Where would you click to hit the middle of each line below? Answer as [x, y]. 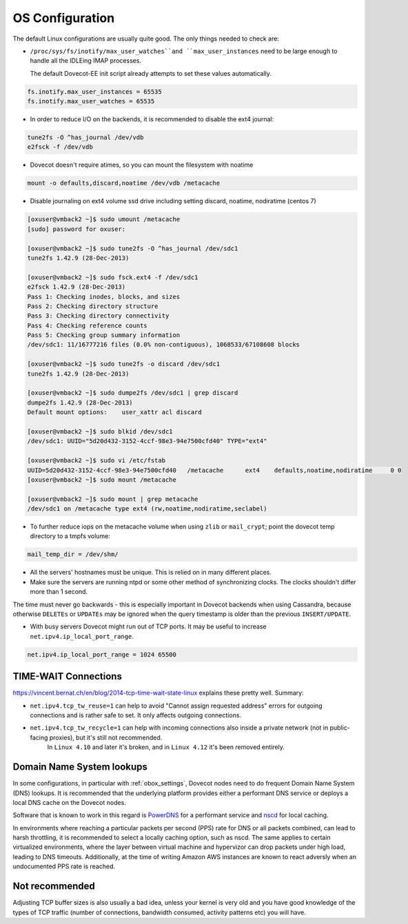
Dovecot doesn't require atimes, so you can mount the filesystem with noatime [142, 165]
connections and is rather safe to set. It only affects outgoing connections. [135, 715]
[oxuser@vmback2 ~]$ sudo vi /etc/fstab [96, 461]
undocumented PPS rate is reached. [64, 866]
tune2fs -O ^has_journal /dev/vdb [85, 137]
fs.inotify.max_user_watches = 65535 [91, 101]
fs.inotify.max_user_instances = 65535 [94, 92]
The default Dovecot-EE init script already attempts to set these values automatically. [151, 73]
